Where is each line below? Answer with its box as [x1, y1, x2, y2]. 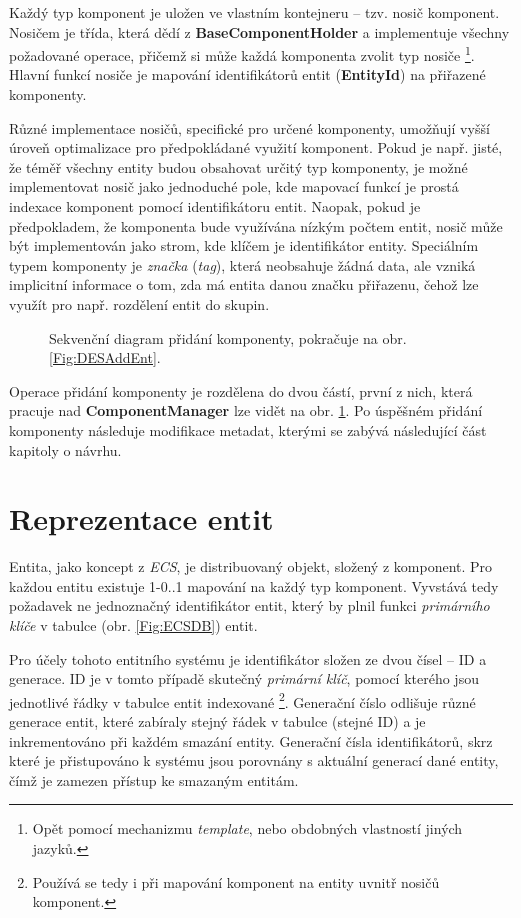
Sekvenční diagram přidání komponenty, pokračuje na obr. [49, 327, 407, 348]
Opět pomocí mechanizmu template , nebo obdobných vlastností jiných [32, 818, 463, 839]
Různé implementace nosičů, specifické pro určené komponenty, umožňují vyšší [9, 117, 490, 138]
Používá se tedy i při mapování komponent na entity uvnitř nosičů [32, 871, 440, 892]
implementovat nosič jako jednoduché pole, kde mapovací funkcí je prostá [9, 176, 459, 197]
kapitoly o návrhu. [9, 439, 122, 460]
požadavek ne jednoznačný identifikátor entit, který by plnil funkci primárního [9, 595, 490, 616]
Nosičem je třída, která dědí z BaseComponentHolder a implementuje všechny [9, 21, 510, 42]
